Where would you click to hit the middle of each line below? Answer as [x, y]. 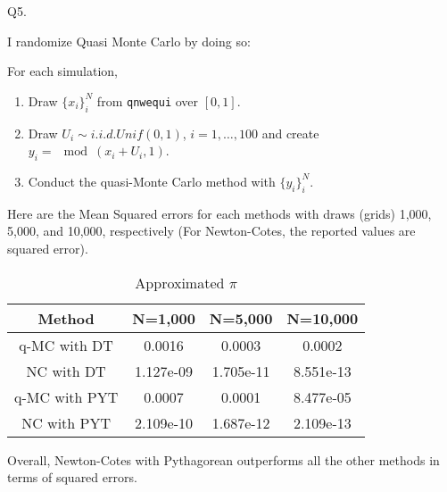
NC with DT [66, 371]
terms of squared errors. [72, 477]
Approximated [180, 282]
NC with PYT [66, 422]
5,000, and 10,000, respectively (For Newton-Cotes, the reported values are [211, 231]
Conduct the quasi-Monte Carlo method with [152, 181]
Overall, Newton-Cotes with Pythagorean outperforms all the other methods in [223, 459]
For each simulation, [62, 71]
